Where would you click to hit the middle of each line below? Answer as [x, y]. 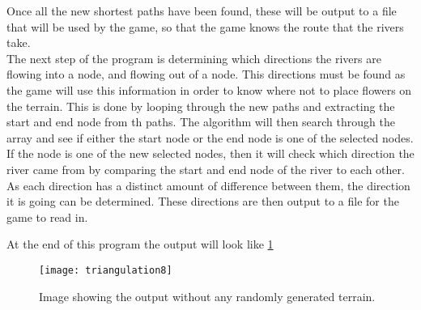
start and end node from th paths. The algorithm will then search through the [201, 122]
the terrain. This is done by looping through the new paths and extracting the [201, 106]
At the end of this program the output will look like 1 [140, 244]
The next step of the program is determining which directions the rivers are [194, 58]
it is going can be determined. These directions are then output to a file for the [203, 201]
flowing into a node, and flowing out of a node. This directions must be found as [206, 74]
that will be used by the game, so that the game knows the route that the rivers [205, 26]
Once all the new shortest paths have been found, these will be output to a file [202, 11]
